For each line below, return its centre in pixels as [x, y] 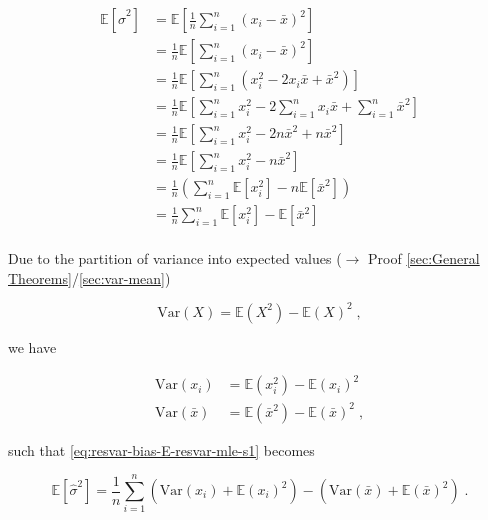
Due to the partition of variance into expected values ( [175, 258]
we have [32, 346]
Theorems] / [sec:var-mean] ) [89, 277]
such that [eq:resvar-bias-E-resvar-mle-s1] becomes [161, 449]
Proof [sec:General [424, 258]
